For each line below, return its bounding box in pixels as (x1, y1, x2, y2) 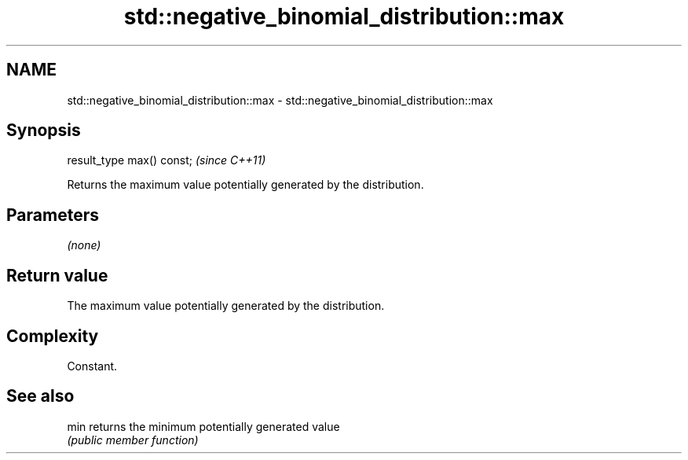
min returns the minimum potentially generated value (67, 419, 340, 433)
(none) (67, 238, 101, 252)
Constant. (67, 359, 118, 373)
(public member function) (67, 432, 199, 447)
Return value (6, 265, 108, 285)
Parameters (6, 204, 99, 225)
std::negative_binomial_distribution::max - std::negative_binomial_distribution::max (67, 93, 493, 107)
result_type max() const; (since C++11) (67, 153, 266, 167)
